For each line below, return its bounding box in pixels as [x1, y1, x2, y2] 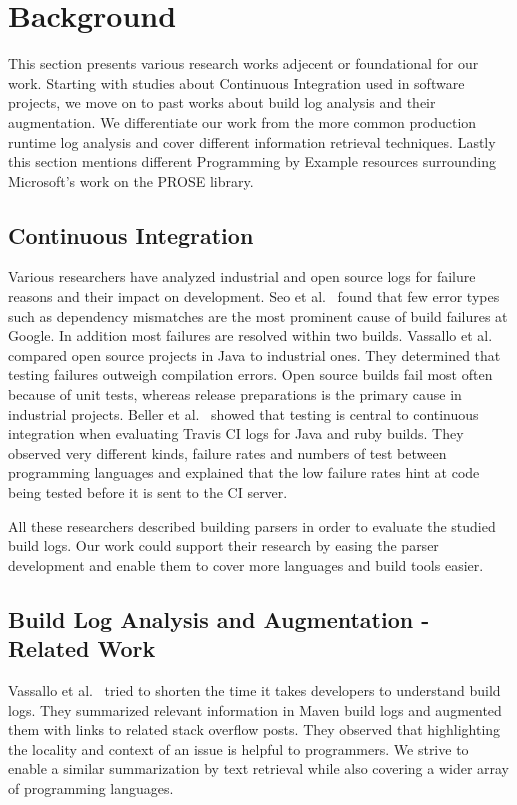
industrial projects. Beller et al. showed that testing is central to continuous [8, 403, 479, 424]
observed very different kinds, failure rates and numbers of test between [8, 442, 447, 463]
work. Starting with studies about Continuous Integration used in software [8, 72, 465, 93]
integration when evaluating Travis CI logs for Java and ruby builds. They [8, 423, 464, 444]
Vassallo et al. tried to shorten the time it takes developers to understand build [8, 679, 501, 700]
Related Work [8, 633, 156, 664]
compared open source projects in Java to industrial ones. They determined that [8, 344, 501, 365]
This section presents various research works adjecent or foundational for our [8, 53, 479, 74]
